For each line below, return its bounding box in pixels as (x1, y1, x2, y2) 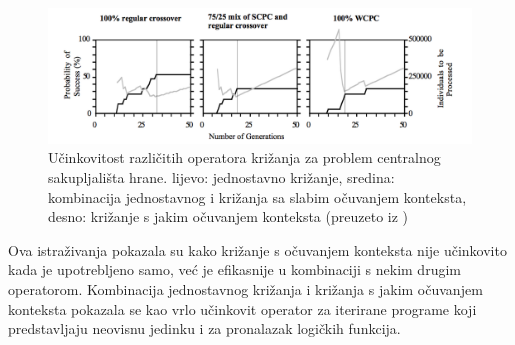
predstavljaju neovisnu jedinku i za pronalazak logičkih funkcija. (8, 318, 401, 339)
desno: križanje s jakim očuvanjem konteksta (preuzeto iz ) (48, 206, 409, 227)
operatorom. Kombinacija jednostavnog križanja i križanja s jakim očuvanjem (8, 278, 483, 299)
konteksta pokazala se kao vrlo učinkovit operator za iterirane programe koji (8, 298, 477, 319)
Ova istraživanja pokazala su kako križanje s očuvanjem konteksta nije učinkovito (8, 239, 507, 260)
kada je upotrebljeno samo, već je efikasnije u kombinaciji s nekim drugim (8, 259, 461, 280)
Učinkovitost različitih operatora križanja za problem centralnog (48, 147, 441, 168)
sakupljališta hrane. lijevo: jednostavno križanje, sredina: (48, 167, 395, 187)
